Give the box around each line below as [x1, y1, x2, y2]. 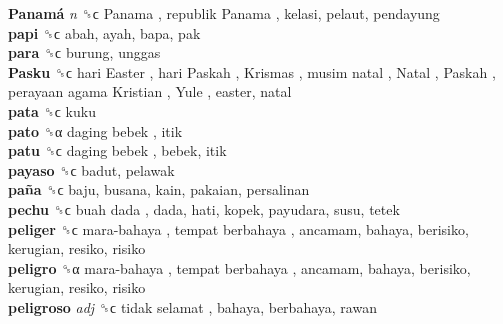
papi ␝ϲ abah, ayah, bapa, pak [8, 22, 201, 43]
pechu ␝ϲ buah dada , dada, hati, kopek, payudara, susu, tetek [8, 198, 400, 219]
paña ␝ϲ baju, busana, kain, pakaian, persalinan [8, 179, 310, 200]
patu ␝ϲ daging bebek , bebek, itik [8, 140, 227, 161]
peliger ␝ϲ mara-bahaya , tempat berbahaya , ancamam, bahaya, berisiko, [8, 218, 469, 239]
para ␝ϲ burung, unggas [8, 42, 161, 63]
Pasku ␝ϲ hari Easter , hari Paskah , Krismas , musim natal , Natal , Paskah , [8, 61, 496, 82]
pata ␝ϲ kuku [8, 100, 96, 121]
